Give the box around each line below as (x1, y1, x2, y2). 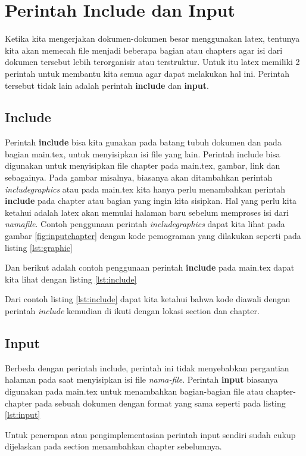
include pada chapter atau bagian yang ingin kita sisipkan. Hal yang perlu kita (5, 194, 297, 207)
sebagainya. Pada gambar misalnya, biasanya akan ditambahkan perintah (5, 171, 273, 184)
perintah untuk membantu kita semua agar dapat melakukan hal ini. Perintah (5, 67, 290, 79)
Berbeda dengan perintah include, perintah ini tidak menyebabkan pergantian (5, 361, 289, 374)
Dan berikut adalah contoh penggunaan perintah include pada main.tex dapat (5, 261, 295, 274)
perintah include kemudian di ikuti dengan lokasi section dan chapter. (5, 305, 260, 317)
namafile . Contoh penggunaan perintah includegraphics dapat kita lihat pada (5, 218, 285, 230)
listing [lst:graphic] (5, 241, 73, 253)
